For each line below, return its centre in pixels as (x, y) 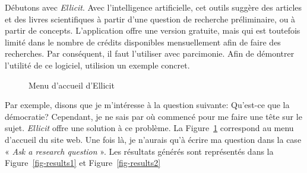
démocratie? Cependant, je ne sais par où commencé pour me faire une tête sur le (153, 116)
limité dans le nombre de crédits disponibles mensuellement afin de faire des (143, 42)
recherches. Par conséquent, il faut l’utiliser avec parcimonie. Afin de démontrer (150, 53)
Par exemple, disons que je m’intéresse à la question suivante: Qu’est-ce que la (147, 105)
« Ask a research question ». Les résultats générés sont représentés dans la (139, 151)
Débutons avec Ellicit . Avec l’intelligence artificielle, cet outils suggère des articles (153, 7)
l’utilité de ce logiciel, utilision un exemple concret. (97, 65)
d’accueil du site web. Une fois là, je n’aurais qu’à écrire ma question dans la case (153, 139)
